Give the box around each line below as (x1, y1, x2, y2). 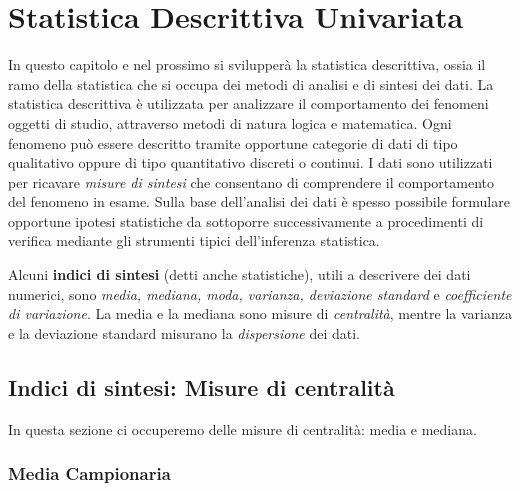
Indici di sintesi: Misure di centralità (8, 371, 395, 402)
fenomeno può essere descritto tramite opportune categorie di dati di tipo (8, 132, 458, 153)
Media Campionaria (8, 461, 171, 486)
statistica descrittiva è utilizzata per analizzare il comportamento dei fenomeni (8, 93, 489, 114)
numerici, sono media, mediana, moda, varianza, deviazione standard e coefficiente (8, 283, 512, 304)
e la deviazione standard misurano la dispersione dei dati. (8, 322, 360, 343)
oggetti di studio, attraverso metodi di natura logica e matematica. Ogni (8, 112, 452, 133)
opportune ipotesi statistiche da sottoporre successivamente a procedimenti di (8, 210, 484, 231)
